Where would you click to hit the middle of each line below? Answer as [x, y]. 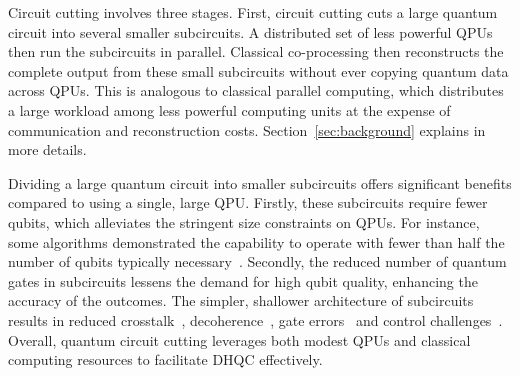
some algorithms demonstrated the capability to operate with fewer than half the [256, 241]
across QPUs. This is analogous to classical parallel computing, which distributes [256, 90]
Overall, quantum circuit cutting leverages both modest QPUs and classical [239, 339]
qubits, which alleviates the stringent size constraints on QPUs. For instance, [244, 221]
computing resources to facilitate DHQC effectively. [165, 359]
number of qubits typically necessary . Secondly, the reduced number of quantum [257, 261]
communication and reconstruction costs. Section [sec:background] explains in [247, 129]
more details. [47, 149]
